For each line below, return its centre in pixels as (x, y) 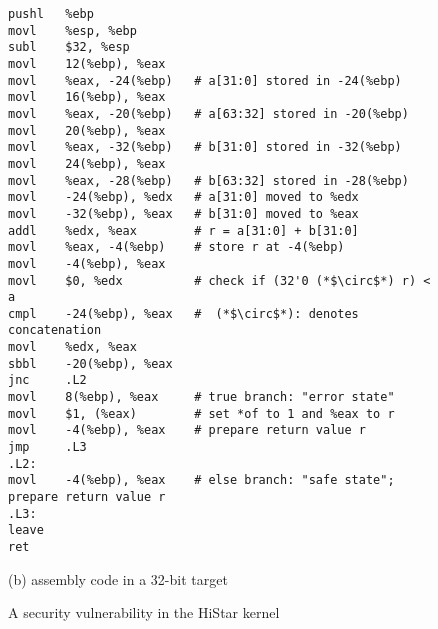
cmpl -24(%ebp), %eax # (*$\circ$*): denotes (183, 313)
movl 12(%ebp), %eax (87, 63)
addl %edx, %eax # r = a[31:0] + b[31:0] (183, 230)
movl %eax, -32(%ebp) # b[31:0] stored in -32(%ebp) (205, 147)
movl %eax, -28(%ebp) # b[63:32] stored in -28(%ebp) (208, 180)
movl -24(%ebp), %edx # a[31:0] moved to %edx (183, 197)
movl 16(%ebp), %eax (87, 97)
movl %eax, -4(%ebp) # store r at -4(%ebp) (176, 247)
